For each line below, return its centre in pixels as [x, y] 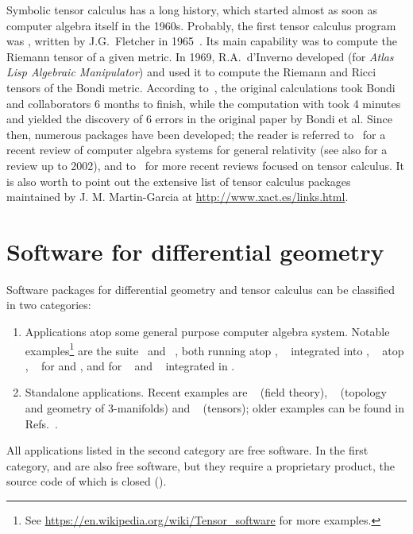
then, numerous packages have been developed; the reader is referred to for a [196, 134]
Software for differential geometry [195, 251]
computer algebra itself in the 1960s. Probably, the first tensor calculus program [201, 25]
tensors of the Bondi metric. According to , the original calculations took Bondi [201, 87]
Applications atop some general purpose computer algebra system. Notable [207, 332]
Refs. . [41, 423]
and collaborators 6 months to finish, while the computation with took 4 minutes [204, 103]
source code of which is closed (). [87, 481]
